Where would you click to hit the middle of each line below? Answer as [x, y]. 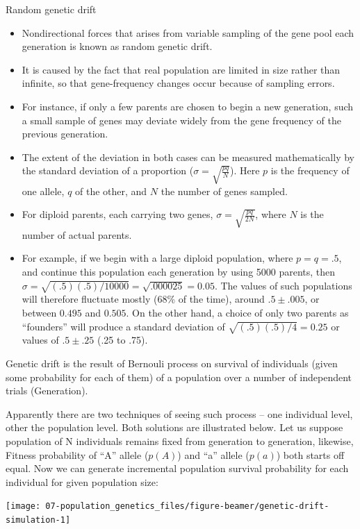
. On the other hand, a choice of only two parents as [237, 312]
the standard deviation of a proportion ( [108, 170]
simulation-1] [38, 520]
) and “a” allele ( [213, 454]
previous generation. [65, 134]
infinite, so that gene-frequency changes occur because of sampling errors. [178, 83]
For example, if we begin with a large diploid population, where [157, 258]
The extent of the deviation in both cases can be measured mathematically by [188, 157]
